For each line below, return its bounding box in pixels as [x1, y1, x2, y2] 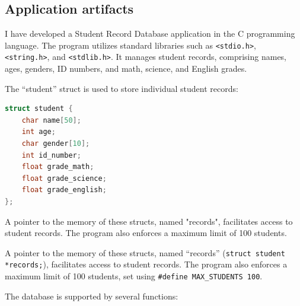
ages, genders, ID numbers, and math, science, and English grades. [5, 62, 247, 75]
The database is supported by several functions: [5, 289, 178, 302]
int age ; [21, 128, 56, 136]
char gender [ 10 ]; [21, 139, 90, 148]
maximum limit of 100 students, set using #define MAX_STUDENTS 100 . [5, 270, 263, 282]
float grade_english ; [21, 186, 107, 195]
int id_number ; [21, 151, 81, 160]
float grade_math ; [21, 162, 94, 171]
